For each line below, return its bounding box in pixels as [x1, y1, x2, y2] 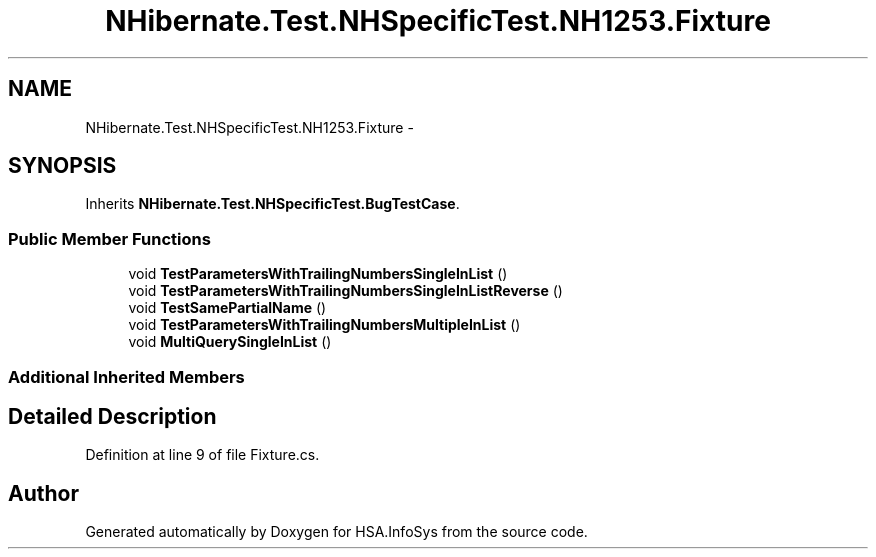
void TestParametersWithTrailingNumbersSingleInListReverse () [128, 282, 563, 300]
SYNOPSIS [8, 153, 117, 179]
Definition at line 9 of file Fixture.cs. [85, 446, 320, 464]
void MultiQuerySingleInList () [128, 333, 332, 351]
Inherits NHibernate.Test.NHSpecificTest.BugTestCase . [85, 195, 460, 213]
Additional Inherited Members [8, 366, 245, 387]
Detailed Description [8, 403, 217, 429]
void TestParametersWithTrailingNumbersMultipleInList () [128, 316, 521, 334]
